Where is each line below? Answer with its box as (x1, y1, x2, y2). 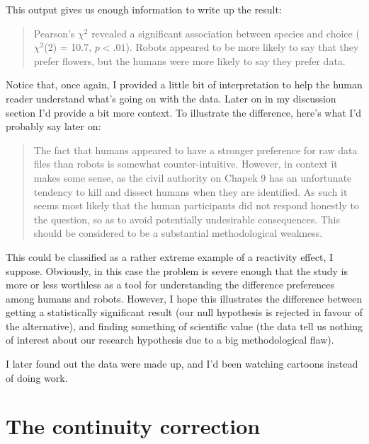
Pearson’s (33, 25, 75, 40)
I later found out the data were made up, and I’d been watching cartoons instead (6, 356, 358, 371)
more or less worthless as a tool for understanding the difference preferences (6, 277, 334, 292)
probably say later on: (6, 119, 101, 134)
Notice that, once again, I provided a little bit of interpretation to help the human (6, 77, 363, 92)
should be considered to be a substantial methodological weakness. (33, 226, 323, 240)
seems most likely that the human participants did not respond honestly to (33, 198, 359, 213)
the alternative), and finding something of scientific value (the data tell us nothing (6, 318, 363, 333)
